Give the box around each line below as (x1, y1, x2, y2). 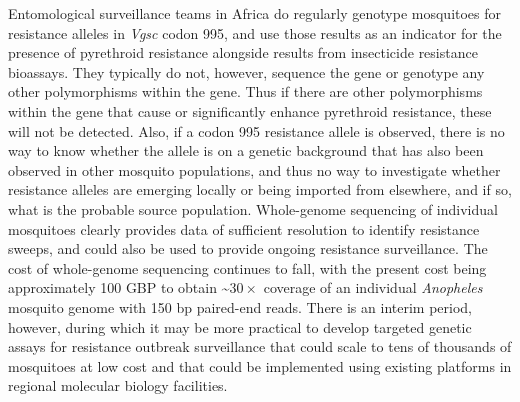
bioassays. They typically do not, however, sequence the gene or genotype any (8, 61, 485, 82)
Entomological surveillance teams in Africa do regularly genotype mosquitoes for (8, 3, 502, 23)
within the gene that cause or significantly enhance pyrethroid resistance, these (8, 100, 492, 121)
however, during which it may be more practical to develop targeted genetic (8, 316, 472, 337)
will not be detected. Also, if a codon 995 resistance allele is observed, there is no (8, 120, 505, 141)
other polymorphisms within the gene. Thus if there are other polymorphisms (8, 81, 483, 102)
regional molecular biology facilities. (8, 375, 228, 396)
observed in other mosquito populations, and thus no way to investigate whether (8, 159, 501, 180)
